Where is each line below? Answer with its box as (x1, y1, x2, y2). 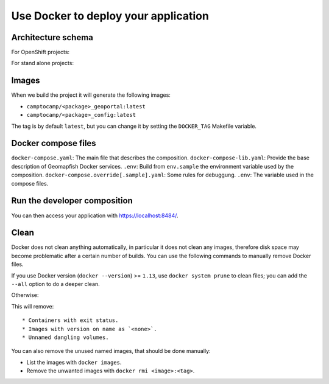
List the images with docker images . (26, 358, 122, 366)
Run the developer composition (11, 195, 133, 206)
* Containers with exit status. (22, 317, 119, 324)
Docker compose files (11, 138, 97, 148)
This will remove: (11, 302, 54, 310)
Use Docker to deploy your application (11, 9, 210, 23)
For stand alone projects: (11, 60, 74, 67)
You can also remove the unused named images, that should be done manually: (11, 347, 211, 355)
